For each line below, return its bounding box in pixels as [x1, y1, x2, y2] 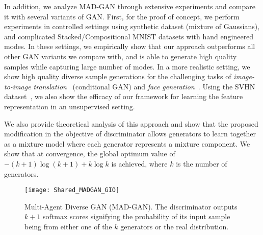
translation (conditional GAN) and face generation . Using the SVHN [33, 81, 255, 91]
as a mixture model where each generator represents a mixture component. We [4, 138, 250, 149]
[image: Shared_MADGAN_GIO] [24, 186, 120, 194]
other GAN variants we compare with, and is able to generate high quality [4, 51, 237, 61]
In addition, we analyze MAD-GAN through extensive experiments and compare [4, 1, 255, 11]
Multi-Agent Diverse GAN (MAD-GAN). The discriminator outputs [24, 201, 238, 212]
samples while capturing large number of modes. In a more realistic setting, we [4, 61, 250, 72]
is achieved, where [111, 158, 168, 169]
